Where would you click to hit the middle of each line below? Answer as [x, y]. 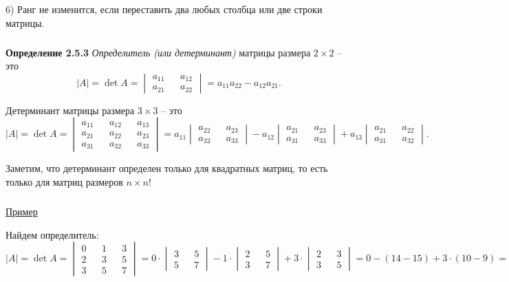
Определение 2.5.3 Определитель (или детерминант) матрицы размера [158, 52]
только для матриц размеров [64, 181]
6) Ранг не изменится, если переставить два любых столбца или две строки [164, 9]
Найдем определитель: [52, 234]
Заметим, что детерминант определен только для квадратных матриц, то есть [167, 168]
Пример [22, 211]
